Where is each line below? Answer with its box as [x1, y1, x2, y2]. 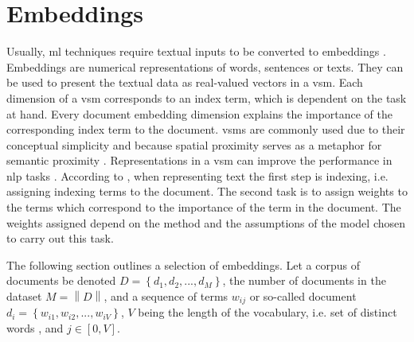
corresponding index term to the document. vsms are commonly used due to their [6, 121, 405, 138]
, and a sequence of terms [103, 288, 228, 305]
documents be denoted [6, 272, 116, 289]
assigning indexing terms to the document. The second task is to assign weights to [6, 183, 408, 200]
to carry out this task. [6, 230, 114, 247]
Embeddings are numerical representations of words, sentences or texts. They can [6, 58, 404, 75]
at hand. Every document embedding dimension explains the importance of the [6, 105, 393, 122]
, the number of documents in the [222, 272, 386, 289]
